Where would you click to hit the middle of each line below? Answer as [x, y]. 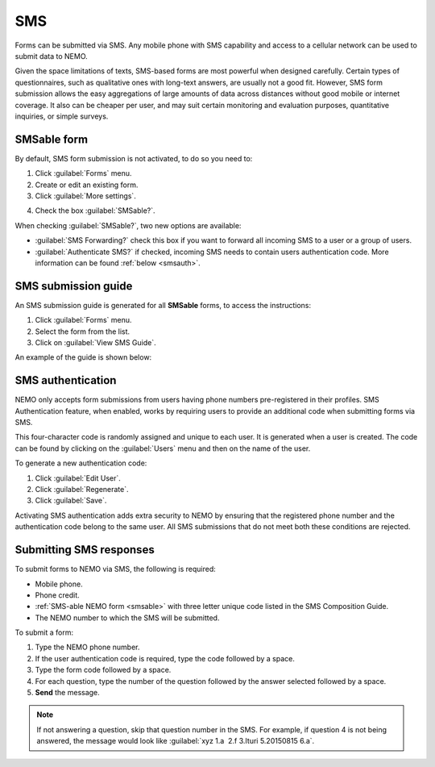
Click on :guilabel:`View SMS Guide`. [95, 342]
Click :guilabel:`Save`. [71, 501]
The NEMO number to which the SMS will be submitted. [127, 618]
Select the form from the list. [83, 331]
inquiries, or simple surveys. [62, 116]
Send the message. [67, 693]
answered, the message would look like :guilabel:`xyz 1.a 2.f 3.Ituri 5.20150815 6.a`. [176, 741]
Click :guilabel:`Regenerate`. [82, 490]
